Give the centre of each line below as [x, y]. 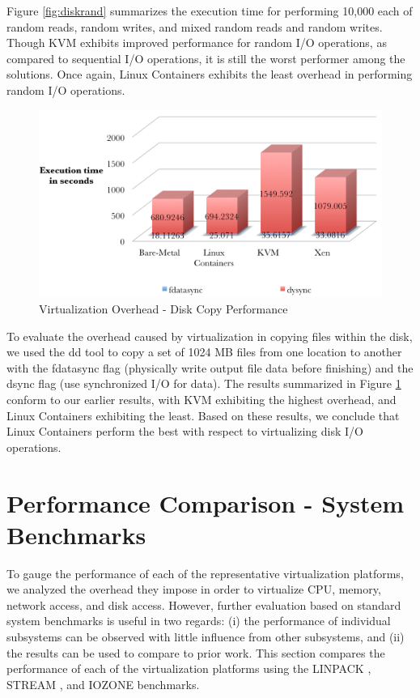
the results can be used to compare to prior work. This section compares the [196, 652]
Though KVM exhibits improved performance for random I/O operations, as [197, 43]
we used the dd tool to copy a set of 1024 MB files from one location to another [204, 352]
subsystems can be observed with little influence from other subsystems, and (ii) [206, 637]
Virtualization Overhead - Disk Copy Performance [163, 309]
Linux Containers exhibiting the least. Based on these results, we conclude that [203, 415]
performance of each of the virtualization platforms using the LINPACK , [189, 668]
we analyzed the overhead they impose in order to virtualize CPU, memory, [194, 589]
